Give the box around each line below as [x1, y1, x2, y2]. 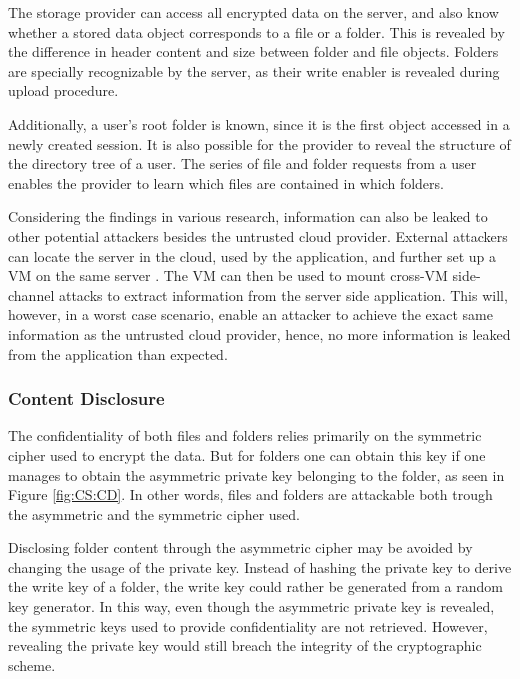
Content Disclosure [8, 386, 165, 411]
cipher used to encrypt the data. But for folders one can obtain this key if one [8, 444, 486, 465]
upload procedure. [8, 80, 119, 101]
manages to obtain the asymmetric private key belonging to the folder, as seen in [8, 464, 505, 485]
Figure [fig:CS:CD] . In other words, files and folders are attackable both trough [8, 484, 493, 505]
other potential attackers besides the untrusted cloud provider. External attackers [8, 225, 508, 246]
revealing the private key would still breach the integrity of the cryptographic [8, 635, 482, 656]
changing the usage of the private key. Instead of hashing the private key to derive [8, 556, 512, 577]
